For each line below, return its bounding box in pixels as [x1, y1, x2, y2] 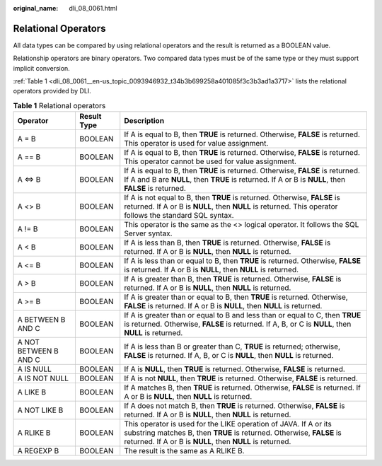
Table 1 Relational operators [13, 101, 106, 111]
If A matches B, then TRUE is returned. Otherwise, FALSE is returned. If [124, 383, 361, 392]
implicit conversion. [13, 64, 70, 72]
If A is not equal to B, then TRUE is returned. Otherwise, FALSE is [124, 193, 341, 203]
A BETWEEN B [17, 315, 66, 325]
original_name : [13, 4, 59, 12]
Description [124, 116, 165, 126]
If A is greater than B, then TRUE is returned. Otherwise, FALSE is [124, 274, 342, 284]
